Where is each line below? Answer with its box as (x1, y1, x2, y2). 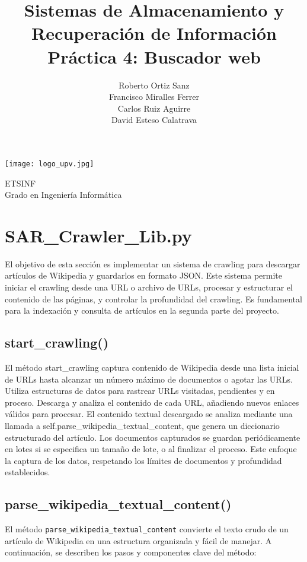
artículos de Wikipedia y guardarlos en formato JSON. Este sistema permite (5, 269, 283, 282)
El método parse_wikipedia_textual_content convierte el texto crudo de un (5, 523, 289, 535)
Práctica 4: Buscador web (47, 44, 261, 68)
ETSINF (5, 176, 36, 189)
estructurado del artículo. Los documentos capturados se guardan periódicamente (5, 431, 300, 443)
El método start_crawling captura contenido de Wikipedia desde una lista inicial (5, 361, 299, 374)
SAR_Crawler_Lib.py (5, 223, 192, 247)
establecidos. (5, 466, 50, 478)
